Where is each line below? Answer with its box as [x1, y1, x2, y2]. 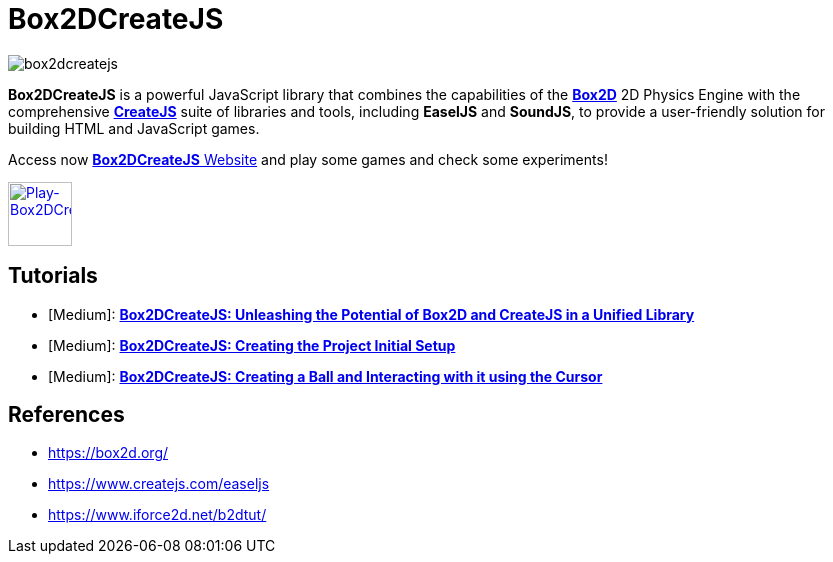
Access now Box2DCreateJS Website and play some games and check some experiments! [8, 150, 608, 168]
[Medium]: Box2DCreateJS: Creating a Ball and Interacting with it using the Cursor [48, 367, 603, 385]
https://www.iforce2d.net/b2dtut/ [48, 506, 267, 524]
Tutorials [8, 263, 98, 289]
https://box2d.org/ [48, 444, 169, 462]
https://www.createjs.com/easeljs [48, 475, 270, 493]
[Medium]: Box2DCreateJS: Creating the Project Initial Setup [48, 336, 456, 354]
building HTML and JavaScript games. [8, 119, 260, 137]
